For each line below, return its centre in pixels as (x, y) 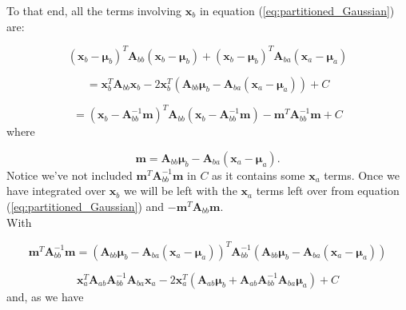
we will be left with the (180, 191)
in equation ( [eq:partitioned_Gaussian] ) (297, 10)
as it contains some (259, 175)
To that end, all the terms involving (94, 10)
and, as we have (45, 296)
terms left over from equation (328, 191)
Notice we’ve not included (70, 175)
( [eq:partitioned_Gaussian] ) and (86, 206)
